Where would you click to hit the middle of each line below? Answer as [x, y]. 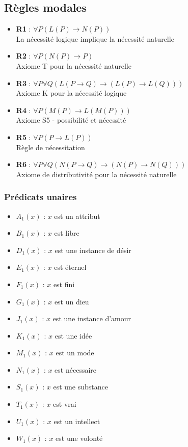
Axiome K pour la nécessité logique [71, 93]
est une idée [73, 335]
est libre [67, 233]
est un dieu [72, 301]
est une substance [81, 387]
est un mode [75, 353]
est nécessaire [76, 369]
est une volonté [79, 438]
